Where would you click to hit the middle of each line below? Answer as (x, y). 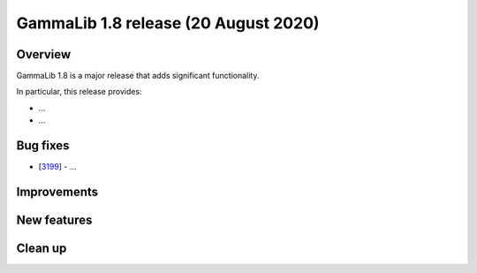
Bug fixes (43, 146)
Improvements (57, 191)
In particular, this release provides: (79, 92)
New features (54, 220)
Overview (44, 54)
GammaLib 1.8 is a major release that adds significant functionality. (138, 76)
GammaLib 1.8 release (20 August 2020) (168, 23)
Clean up (42, 248)
